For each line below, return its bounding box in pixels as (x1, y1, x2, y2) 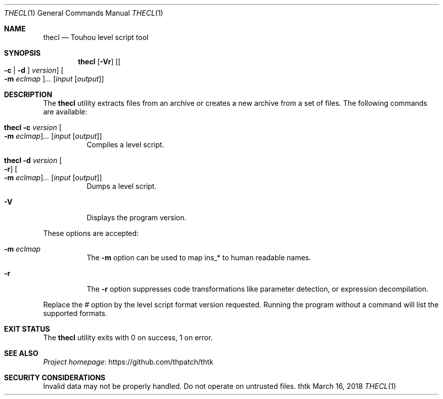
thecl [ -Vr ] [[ (78, 57, 121, 66)
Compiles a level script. (86, 140, 164, 149)
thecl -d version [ (4, 156, 62, 165)
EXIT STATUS (4, 325, 50, 333)
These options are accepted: (43, 229, 139, 237)
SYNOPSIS (4, 49, 41, 57)
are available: (43, 107, 87, 116)
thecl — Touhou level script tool (43, 33, 149, 42)
